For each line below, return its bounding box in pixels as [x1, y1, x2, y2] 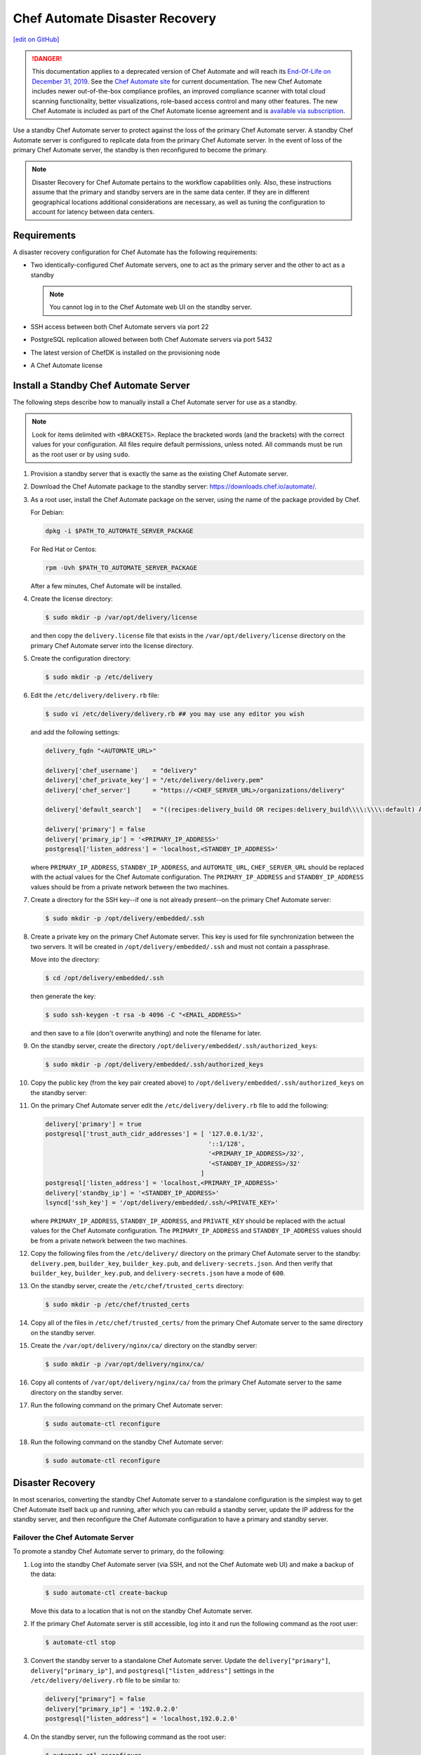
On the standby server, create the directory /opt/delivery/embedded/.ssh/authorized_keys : [30, 1042, 319, 1050]
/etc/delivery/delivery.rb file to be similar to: [30, 1676, 180, 1685]
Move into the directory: [30, 955, 100, 963]
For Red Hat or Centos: [30, 545, 98, 554]
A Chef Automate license [30, 362, 103, 370]
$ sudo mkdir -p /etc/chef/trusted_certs [45, 1301, 190, 1309]
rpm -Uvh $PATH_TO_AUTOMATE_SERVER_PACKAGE [45, 564, 198, 572]
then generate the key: [30, 992, 96, 1000]
